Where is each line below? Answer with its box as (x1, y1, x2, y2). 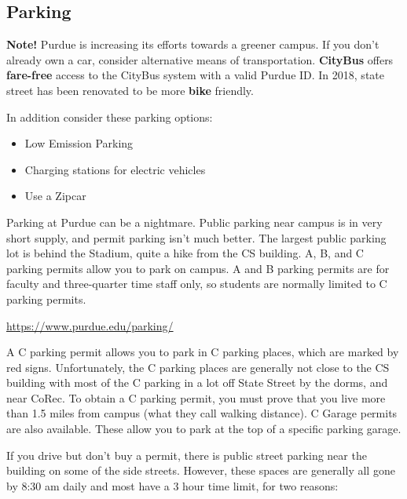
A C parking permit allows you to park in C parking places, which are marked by (6, 344, 399, 360)
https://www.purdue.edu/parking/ (6, 317, 174, 333)
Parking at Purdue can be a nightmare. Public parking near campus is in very (6, 213, 383, 230)
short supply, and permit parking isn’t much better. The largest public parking (6, 229, 387, 246)
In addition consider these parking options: (6, 108, 213, 125)
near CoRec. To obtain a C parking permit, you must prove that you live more (6, 389, 386, 406)
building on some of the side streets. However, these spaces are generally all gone (6, 462, 395, 479)
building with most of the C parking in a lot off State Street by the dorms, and (6, 374, 388, 391)
